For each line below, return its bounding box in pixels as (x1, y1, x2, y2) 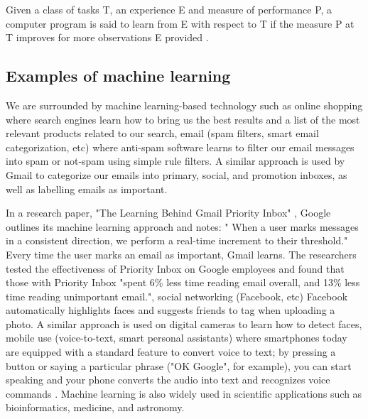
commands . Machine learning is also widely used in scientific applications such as (6, 386, 362, 401)
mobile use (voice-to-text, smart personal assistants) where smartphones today (6, 330, 347, 345)
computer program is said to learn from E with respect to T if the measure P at (6, 16, 355, 31)
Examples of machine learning (6, 65, 231, 87)
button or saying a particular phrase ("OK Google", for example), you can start (6, 358, 352, 373)
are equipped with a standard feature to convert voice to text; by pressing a (6, 344, 336, 359)
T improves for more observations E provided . (6, 30, 209, 45)
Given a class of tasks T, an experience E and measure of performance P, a (6, 2, 332, 16)
